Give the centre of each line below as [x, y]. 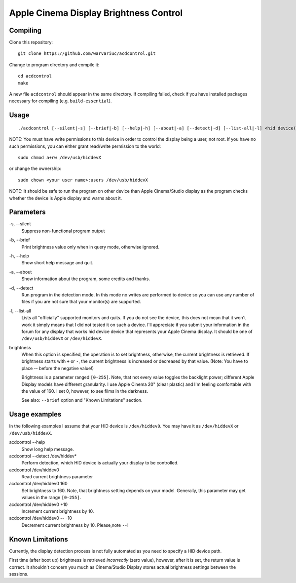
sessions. [19, 574]
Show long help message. [48, 449]
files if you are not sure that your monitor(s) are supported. [81, 302]
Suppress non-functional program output [63, 231]
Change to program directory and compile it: [54, 65]
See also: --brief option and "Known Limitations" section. [82, 400]
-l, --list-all [20, 311]
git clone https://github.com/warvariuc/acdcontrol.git [87, 54]
